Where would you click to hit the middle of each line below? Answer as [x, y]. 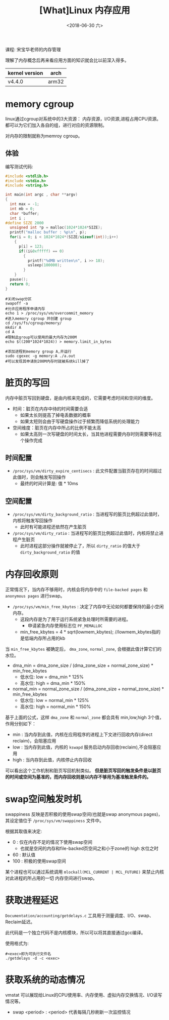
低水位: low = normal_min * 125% [54, 700]
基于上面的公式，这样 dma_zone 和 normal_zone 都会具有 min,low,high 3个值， [84, 718]
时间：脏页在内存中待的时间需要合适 [50, 409]
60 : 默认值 [24, 855]
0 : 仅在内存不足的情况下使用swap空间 [52, 842]
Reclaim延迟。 [20, 922]
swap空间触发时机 [43, 799]
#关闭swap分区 [18, 299]
